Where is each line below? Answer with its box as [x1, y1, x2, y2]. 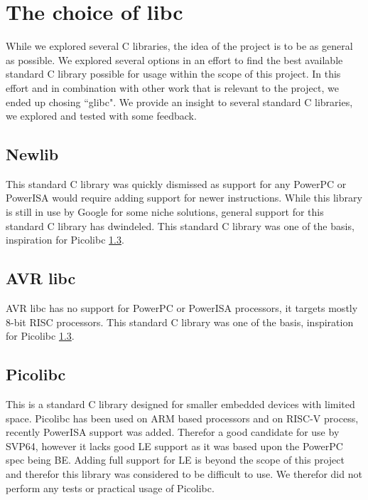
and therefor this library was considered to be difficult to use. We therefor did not [6, 467, 362, 481]
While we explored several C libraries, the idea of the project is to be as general [6, 38, 353, 53]
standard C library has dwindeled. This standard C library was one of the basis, [6, 218, 355, 233]
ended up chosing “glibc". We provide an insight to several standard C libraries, [6, 94, 353, 109]
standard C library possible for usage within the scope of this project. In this [6, 66, 341, 81]
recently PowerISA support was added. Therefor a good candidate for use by [6, 425, 340, 439]
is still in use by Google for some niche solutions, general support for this [6, 204, 324, 219]
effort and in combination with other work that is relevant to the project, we [6, 80, 339, 95]
